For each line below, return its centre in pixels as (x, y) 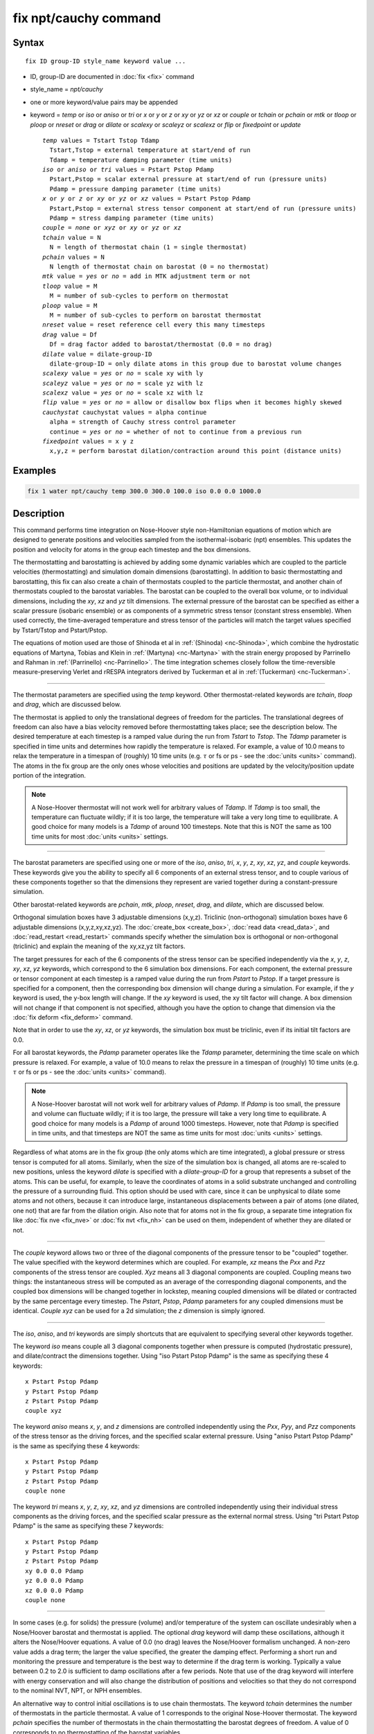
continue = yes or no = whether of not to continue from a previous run (176, 431)
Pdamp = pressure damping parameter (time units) (135, 189)
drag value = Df (70, 334)
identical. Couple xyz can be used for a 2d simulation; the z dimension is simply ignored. (139, 1311)
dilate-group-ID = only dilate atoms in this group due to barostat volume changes (196, 363)
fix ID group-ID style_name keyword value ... (106, 61)
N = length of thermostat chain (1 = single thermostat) (148, 247)
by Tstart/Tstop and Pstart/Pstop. (60, 630)
